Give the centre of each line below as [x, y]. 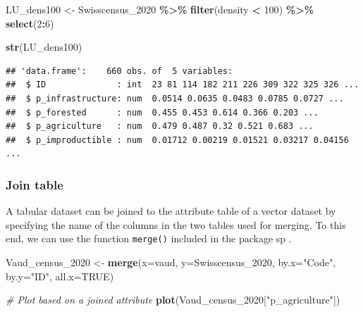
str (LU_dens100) [44, 47]
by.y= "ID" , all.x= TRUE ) [60, 276]
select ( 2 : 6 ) [30, 23]
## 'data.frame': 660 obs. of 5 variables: [119, 71]
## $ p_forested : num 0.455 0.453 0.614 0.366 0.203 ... [162, 112]
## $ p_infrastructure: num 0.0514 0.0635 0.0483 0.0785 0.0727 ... [175, 98]
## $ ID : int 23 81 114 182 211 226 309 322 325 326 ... [183, 85]
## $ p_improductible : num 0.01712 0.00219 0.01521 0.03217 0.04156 [177, 140]
